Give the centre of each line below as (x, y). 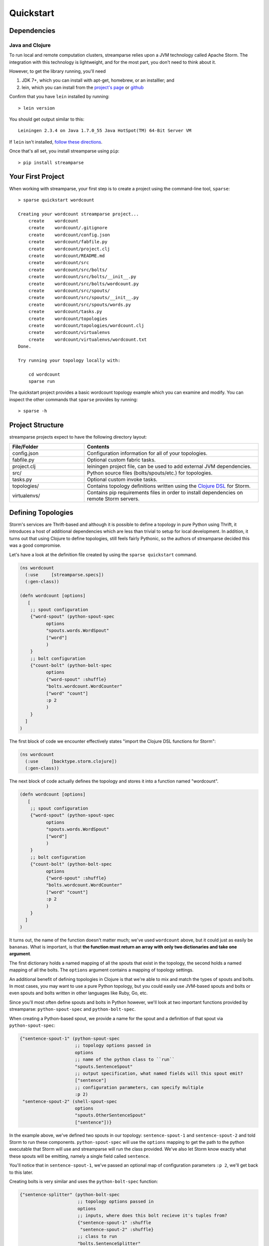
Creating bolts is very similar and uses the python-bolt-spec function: (84, 1181)
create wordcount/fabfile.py (68, 242)
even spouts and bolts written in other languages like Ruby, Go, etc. (78, 993)
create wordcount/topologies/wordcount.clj (86, 325)
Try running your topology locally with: (69, 360)
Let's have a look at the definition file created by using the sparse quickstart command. (103, 554)
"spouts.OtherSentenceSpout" (111, 1115)
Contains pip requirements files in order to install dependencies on (165, 492)
